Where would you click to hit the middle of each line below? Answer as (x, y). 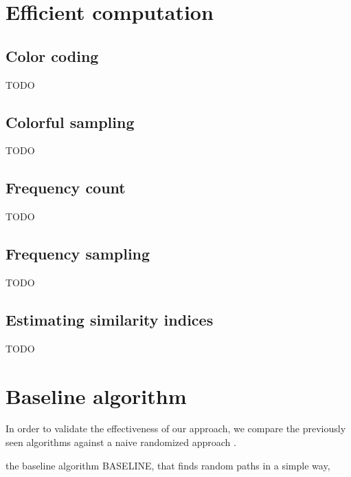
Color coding (52, 55)
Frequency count (66, 188)
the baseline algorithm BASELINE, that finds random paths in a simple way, (168, 465)
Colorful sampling (70, 121)
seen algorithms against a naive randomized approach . (121, 442)
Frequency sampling (78, 254)
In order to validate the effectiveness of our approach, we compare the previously (176, 428)
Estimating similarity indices (110, 319)
